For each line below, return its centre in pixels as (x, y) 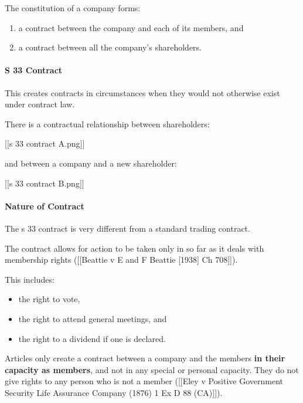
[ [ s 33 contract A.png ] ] (45, 143)
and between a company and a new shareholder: (91, 163)
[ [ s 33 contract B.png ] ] (45, 183)
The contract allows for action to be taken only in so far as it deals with (135, 248)
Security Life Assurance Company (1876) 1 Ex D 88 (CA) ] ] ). (114, 392)
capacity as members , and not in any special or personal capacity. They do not (152, 369)
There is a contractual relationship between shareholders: (107, 123)
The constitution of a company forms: (73, 8)
